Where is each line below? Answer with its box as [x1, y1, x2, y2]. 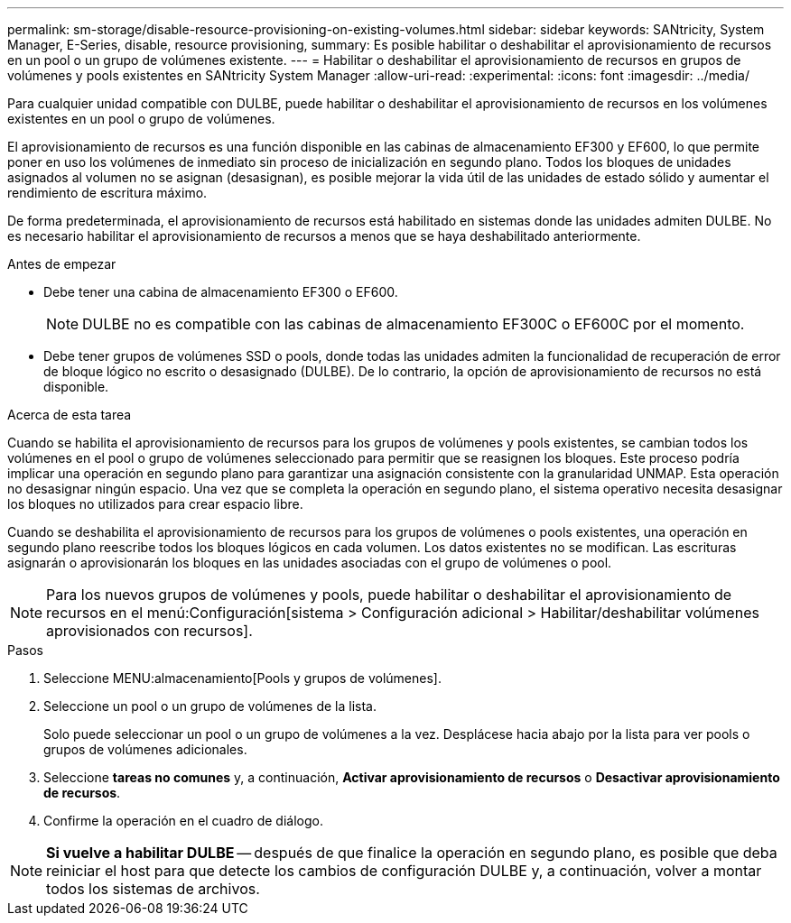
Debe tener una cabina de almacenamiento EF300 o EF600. [43, 284, 398, 300]
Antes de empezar [7, 256, 116, 272]
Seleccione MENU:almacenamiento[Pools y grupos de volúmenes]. [43, 670, 442, 686]
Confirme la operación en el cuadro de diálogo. [43, 813, 323, 828]
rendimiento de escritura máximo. [7, 185, 208, 200]
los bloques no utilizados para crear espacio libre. [7, 496, 303, 512]
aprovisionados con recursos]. [46, 622, 253, 640]
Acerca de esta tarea [7, 407, 132, 422]
